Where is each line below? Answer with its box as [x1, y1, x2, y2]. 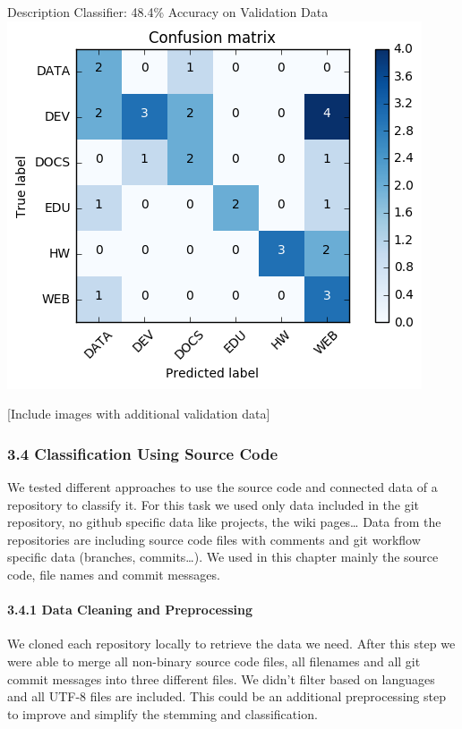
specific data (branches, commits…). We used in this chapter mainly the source [7, 547, 439, 566]
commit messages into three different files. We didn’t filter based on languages [7, 669, 435, 688]
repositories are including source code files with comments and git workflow [7, 530, 421, 548]
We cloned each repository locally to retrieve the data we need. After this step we [7, 634, 456, 653]
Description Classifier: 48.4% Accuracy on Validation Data [7, 3, 329, 21]
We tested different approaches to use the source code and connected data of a [7, 478, 438, 496]
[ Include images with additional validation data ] [7, 404, 270, 423]
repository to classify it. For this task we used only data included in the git [7, 495, 420, 513]
